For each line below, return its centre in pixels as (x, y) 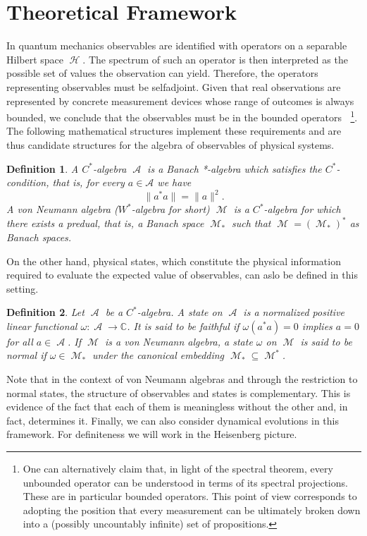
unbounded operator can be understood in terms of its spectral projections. (185, 482)
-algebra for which (302, 209)
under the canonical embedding (158, 355)
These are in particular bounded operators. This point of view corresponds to (190, 496)
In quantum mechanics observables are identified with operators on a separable (177, 45)
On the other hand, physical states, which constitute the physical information (174, 261)
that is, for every (88, 182)
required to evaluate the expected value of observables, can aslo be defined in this (182, 275)
